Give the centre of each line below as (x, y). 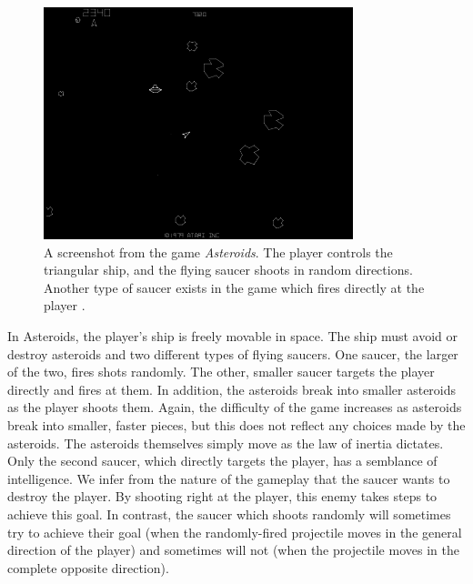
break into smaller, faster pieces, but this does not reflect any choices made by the (236, 425)
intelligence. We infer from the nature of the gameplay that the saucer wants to (229, 478)
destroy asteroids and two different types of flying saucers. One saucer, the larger (233, 353)
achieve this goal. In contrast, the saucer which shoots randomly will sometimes (229, 514)
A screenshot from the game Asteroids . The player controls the (218, 252)
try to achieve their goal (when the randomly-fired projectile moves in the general (235, 532)
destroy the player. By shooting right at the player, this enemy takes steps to (222, 496)
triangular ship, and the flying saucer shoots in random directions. (228, 270)
